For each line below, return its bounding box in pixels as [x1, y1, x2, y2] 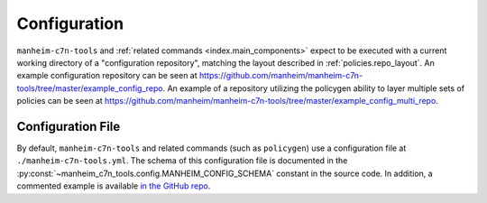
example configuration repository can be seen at [16, 70, 198, 81]
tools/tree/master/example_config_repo [16, 82, 163, 94]
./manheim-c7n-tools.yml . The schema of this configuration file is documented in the [16, 155, 348, 166]
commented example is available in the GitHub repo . [16, 180, 211, 191]
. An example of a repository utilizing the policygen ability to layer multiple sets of [162, 82, 464, 94]
